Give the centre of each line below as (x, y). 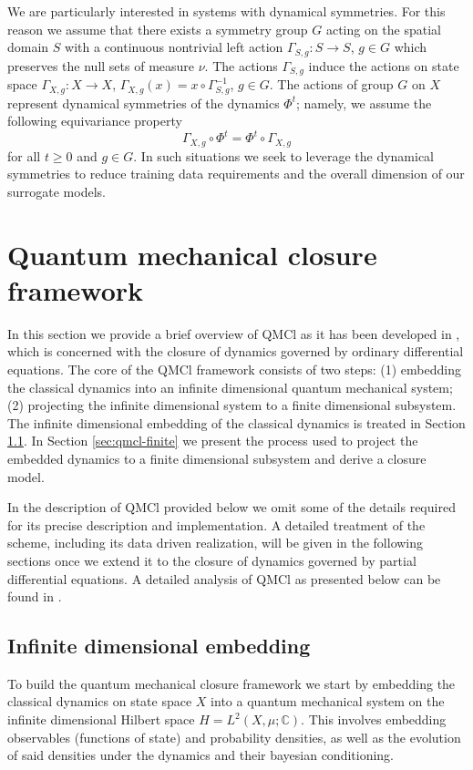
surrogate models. (57, 191)
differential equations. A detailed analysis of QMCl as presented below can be (224, 578)
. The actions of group (331, 84)
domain (28, 47)
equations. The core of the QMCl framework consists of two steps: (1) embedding (234, 369)
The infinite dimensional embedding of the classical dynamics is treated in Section (236, 422)
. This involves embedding (374, 719)
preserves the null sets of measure (101, 65)
